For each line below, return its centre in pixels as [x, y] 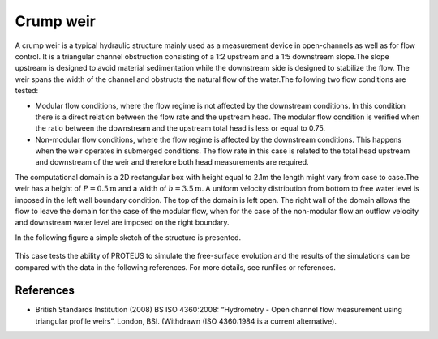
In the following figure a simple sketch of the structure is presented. [128, 237]
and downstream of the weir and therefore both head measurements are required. [172, 162]
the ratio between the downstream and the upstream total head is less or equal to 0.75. [180, 128]
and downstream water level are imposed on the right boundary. [122, 222]
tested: [27, 91]
